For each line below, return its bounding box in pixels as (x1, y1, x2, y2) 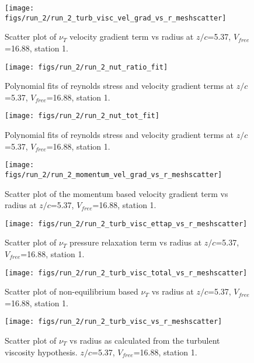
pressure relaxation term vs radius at (69, 236, 202, 248)
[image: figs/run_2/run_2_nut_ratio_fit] (5, 63, 168, 71)
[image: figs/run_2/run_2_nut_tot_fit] (5, 112, 159, 120)
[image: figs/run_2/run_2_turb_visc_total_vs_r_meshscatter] (5, 268, 248, 277)
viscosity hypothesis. (5, 345, 78, 358)
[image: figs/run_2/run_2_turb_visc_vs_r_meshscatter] (5, 317, 222, 326)
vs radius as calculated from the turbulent (69, 334, 220, 347)
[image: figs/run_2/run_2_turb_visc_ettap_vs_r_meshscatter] (5, 219, 248, 228)
